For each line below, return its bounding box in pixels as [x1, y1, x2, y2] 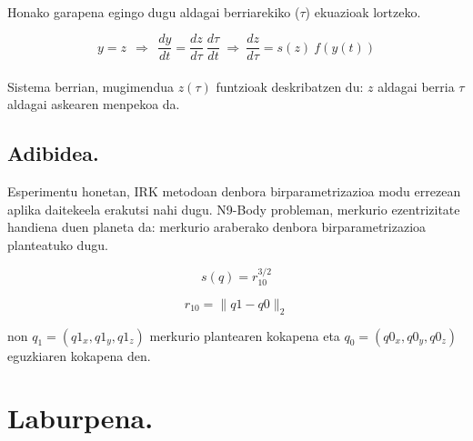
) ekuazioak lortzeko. [305, 2, 421, 21]
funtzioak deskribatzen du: [216, 76, 364, 95]
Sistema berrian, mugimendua [7, 76, 174, 95]
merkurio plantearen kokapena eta [149, 326, 340, 345]
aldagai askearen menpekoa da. [7, 95, 180, 114]
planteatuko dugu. [7, 236, 108, 255]
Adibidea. [7, 139, 99, 167]
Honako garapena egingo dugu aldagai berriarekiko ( [7, 2, 300, 21]
